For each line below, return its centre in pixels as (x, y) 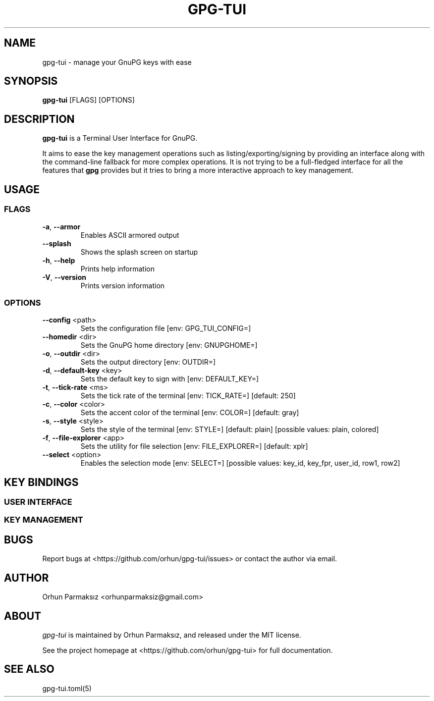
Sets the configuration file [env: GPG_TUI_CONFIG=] (166, 328)
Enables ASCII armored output (130, 235)
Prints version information (123, 285)
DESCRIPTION (39, 119)
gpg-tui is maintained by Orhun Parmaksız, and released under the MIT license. (172, 635)
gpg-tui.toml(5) (67, 688)
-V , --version (64, 277)
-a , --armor (61, 226)
